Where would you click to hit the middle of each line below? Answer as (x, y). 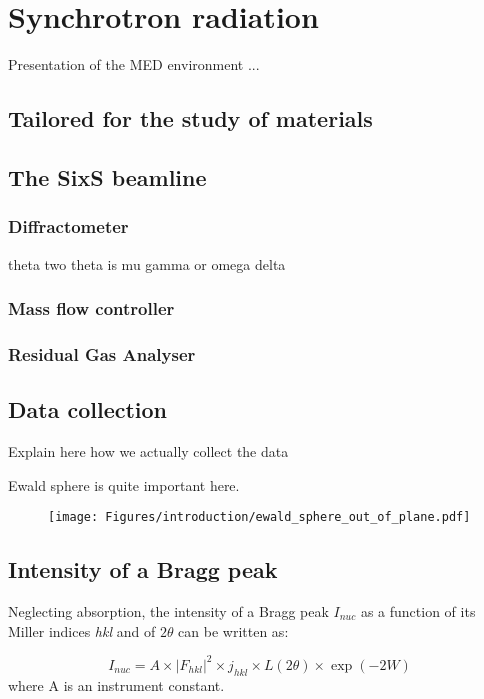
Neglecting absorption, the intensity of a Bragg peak (168, 611)
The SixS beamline (107, 176)
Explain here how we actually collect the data (148, 450)
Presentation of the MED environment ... (134, 64)
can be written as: (233, 630)
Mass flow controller (91, 308)
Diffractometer (68, 226)
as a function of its (418, 611)
